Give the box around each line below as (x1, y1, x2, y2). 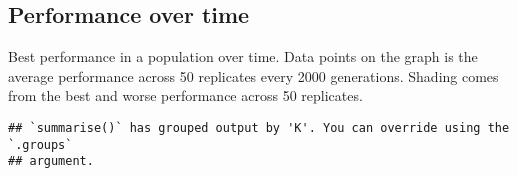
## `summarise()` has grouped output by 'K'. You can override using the (8, 120, 510, 135)
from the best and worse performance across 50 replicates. (8, 85, 363, 106)
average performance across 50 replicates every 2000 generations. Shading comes (8, 65, 499, 86)
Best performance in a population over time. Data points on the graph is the (8, 46, 478, 67)
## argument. (8, 154, 94, 169)
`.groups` (8, 137, 73, 152)
